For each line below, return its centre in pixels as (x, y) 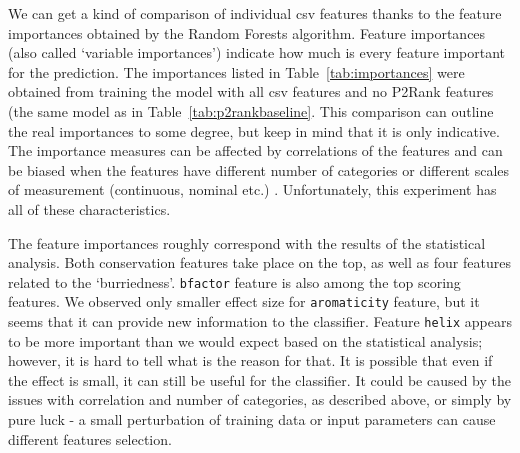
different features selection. (90, 438)
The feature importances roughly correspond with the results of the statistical (247, 242)
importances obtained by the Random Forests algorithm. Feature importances (247, 32)
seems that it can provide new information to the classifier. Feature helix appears (260, 321)
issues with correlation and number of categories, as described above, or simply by (260, 399)
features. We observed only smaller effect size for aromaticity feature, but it (244, 301)
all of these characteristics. (89, 208)
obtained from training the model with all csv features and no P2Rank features (251, 91)
